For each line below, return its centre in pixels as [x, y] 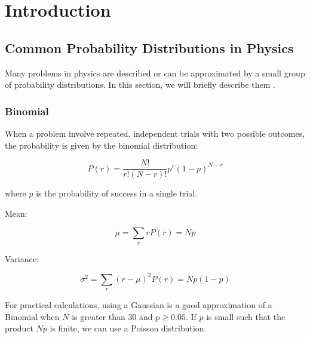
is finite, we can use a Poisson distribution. [128, 328]
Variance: [22, 258]
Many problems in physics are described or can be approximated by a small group [155, 73]
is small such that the [246, 316]
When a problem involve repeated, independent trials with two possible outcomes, [155, 133]
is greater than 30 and [112, 316]
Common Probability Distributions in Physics [149, 47]
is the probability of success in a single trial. [117, 193]
